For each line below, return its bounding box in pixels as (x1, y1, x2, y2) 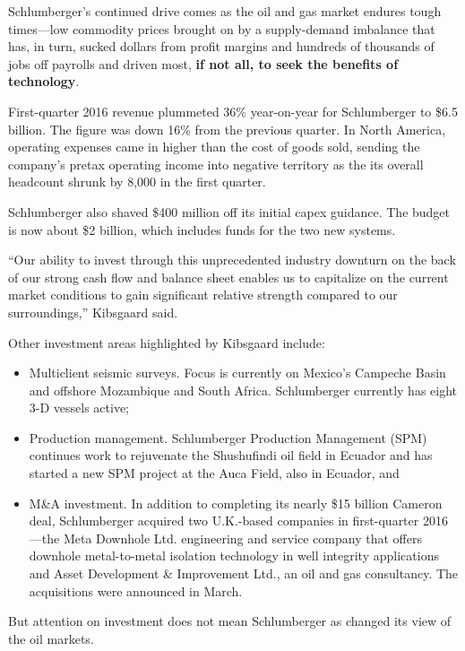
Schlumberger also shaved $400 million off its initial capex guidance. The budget (8, 202, 451, 221)
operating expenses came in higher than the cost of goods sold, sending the (8, 137, 420, 156)
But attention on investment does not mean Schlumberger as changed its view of (8, 612, 452, 630)
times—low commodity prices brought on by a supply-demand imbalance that (8, 19, 435, 38)
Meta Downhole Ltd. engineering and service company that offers (63, 528, 422, 547)
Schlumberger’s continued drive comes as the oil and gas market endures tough (8, 2, 442, 20)
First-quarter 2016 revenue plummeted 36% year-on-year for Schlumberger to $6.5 (8, 101, 458, 120)
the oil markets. (8, 629, 94, 647)
